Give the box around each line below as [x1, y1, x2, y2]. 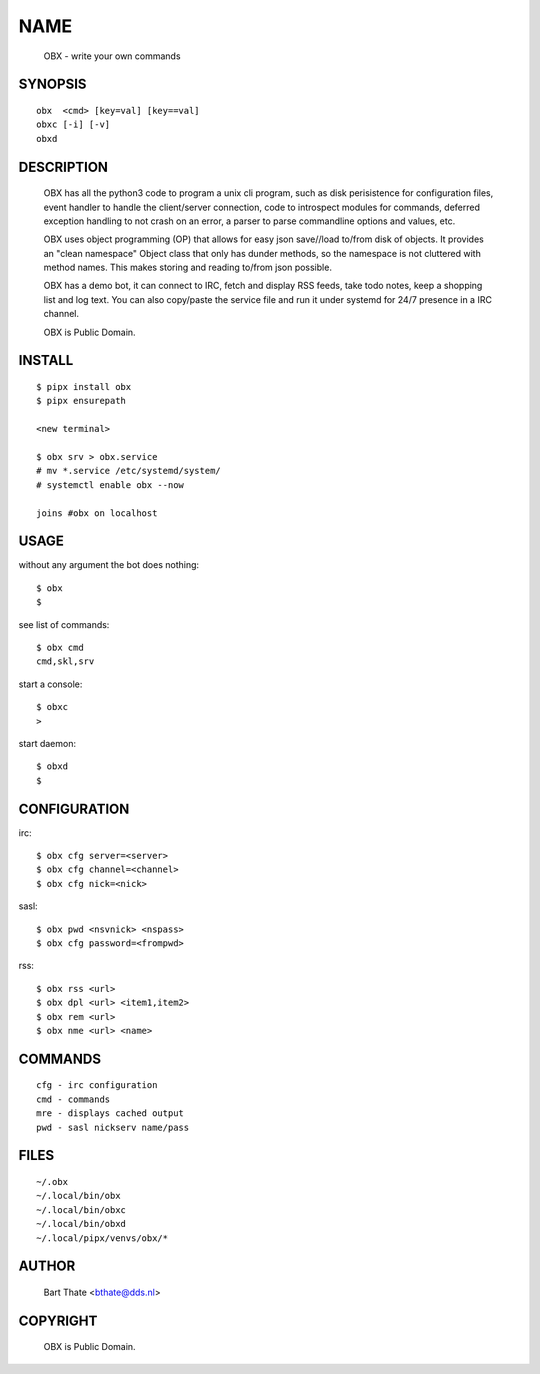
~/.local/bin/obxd [36, 1218, 127, 1230]
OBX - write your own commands [43, 50, 181, 62]
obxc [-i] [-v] [36, 119, 111, 130]
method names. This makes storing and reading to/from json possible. [43, 261, 332, 274]
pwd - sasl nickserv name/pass [36, 1121, 190, 1133]
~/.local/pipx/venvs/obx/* [36, 1232, 169, 1244]
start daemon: [18, 738, 77, 749]
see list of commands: [18, 618, 110, 630]
